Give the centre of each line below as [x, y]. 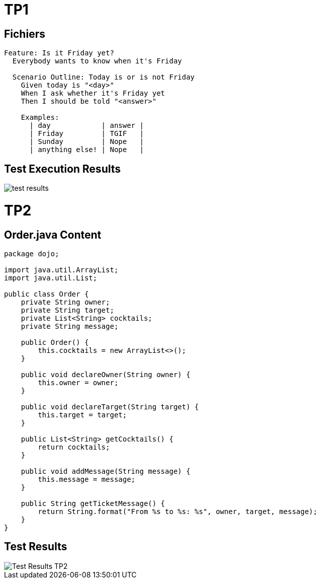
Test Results [36, 547]
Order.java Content [53, 235]
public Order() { [55, 342]
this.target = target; [82, 415]
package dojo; [32, 253]
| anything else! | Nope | [87, 150]
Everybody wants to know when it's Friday [97, 61]
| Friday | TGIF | [87, 134]
